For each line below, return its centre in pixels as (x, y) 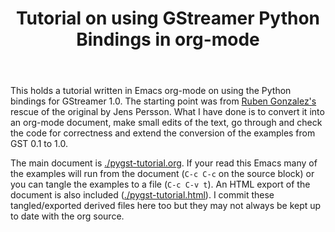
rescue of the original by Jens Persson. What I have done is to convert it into (167, 112)
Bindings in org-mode (168, 39)
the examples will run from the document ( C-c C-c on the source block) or (162, 174)
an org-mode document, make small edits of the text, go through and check (166, 123)
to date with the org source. (67, 216)
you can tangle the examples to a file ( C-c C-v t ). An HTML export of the (160, 184)
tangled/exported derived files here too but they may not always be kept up (166, 206)
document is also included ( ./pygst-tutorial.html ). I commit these (142, 195)
